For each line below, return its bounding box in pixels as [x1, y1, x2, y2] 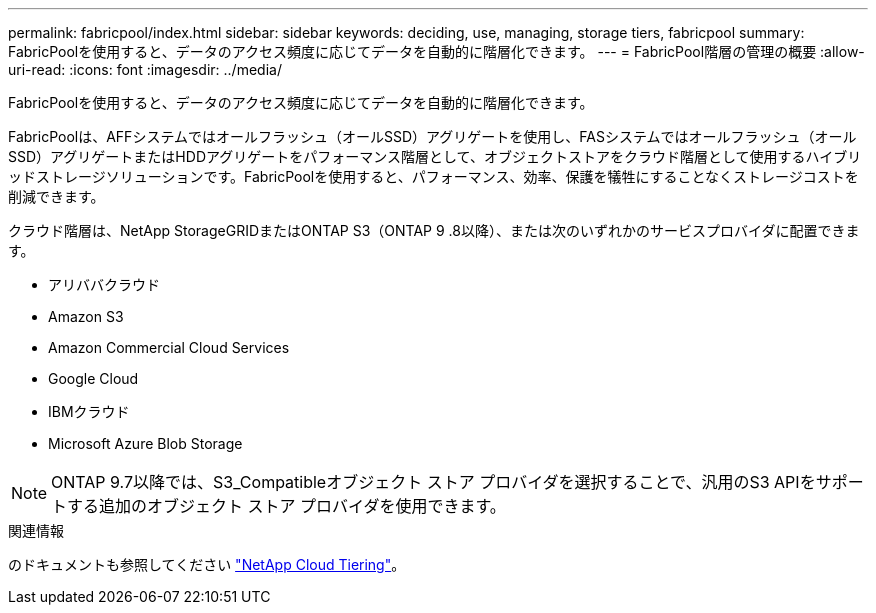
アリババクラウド [48, 276, 160, 293]
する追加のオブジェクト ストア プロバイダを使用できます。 [67, 496, 506, 516]
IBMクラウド [48, 403, 130, 420]
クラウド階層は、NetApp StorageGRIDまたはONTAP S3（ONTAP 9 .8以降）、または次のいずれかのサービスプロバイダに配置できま [8, 222, 860, 239]
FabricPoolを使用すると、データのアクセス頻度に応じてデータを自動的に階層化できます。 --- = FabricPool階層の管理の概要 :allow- [8, 43, 865, 60]
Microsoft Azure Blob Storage [48, 435, 243, 452]
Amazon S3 [48, 308, 124, 325]
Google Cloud [48, 370, 139, 387]
